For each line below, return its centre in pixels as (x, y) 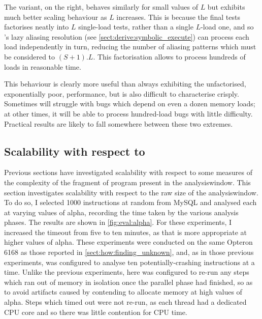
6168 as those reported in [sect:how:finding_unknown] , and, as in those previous (129, 252)
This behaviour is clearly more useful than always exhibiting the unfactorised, (125, 84)
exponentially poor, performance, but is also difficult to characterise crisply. (122, 93)
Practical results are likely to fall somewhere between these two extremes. (119, 123)
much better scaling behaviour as (56, 17)
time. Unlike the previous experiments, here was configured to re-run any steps (127, 272)
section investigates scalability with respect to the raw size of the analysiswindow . (131, 192)
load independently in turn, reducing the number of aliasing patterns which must (130, 47)
